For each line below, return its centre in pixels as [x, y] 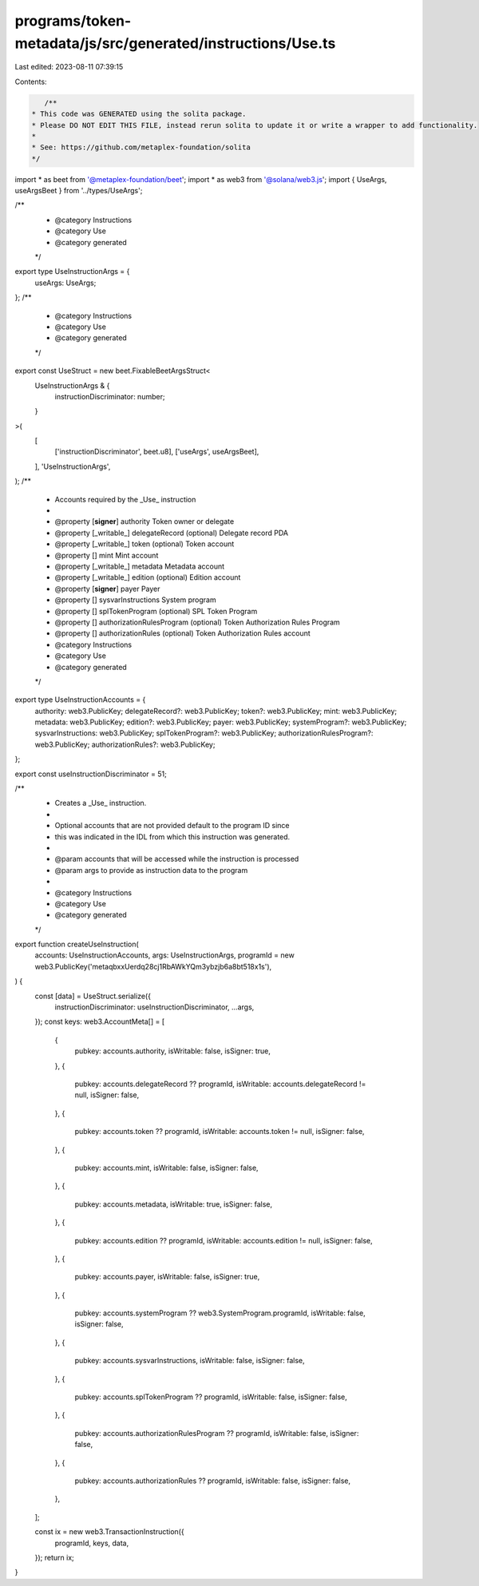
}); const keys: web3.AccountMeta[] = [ [100, 1021]
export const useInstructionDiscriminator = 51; [91, 774]
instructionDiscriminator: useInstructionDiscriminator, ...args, [154, 1007]
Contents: [31, 81]
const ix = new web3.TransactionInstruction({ [109, 1532]
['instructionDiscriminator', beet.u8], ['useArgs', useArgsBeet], [157, 452]
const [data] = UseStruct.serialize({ [93, 996]
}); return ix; [55, 1557]
